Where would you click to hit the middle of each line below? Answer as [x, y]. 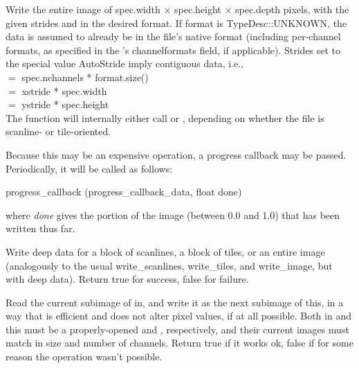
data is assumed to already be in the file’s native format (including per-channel [173, 36]
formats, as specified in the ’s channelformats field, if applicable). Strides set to [173, 50]
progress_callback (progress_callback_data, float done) [124, 192]
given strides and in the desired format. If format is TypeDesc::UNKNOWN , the [176, 23]
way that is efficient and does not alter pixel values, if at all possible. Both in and [178, 316]
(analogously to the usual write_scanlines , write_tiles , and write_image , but [169, 265]
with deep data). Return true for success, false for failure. [127, 279]
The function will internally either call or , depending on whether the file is [165, 117]
